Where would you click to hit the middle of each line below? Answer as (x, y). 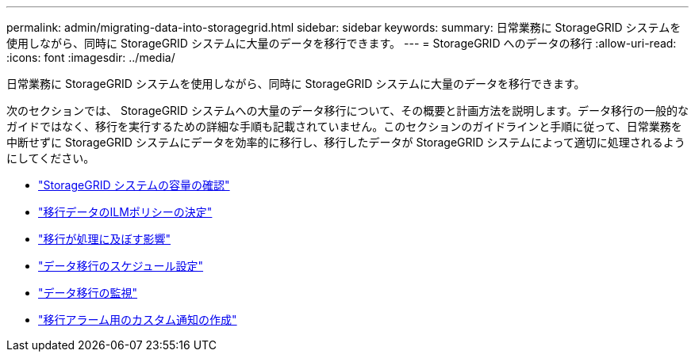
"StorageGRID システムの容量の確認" (134, 185)
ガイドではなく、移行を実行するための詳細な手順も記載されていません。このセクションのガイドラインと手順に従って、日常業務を (344, 126)
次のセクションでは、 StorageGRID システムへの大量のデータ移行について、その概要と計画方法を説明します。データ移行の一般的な (347, 110)
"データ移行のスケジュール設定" (121, 266)
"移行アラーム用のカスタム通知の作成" (138, 320)
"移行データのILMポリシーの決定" (125, 212)
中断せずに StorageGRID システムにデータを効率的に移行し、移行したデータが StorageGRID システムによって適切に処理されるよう (346, 142)
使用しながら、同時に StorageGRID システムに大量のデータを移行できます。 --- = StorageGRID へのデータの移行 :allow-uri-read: (342, 43)
